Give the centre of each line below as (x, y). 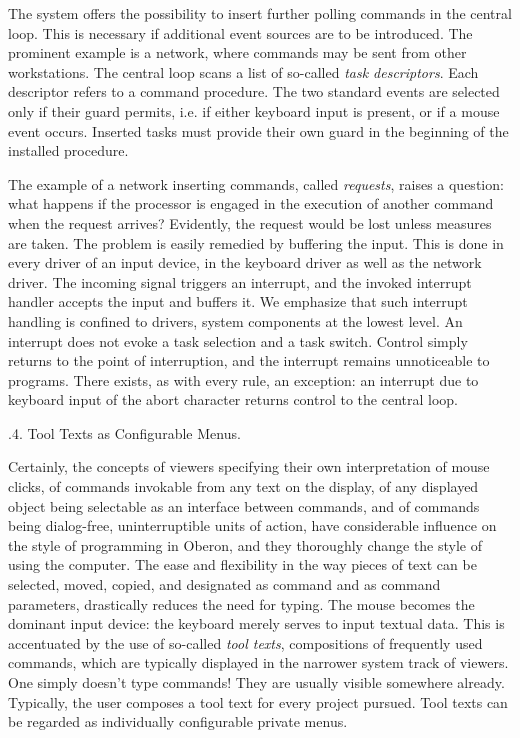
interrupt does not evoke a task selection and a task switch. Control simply (238, 340)
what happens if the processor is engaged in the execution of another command (251, 203)
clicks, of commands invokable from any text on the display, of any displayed (243, 486)
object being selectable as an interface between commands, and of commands (244, 505)
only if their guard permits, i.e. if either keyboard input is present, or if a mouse (254, 110)
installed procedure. (68, 150)
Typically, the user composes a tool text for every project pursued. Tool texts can (258, 701)
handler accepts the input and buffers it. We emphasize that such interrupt (238, 301)
